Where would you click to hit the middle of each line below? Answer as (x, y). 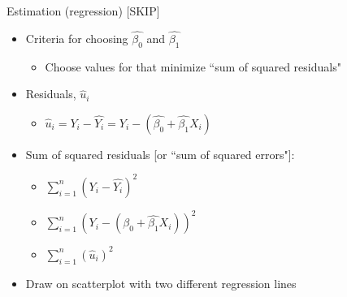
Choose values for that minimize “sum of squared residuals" (193, 66)
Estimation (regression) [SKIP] (83, 11)
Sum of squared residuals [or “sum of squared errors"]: (160, 154)
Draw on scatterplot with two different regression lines (161, 283)
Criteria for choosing (77, 38)
